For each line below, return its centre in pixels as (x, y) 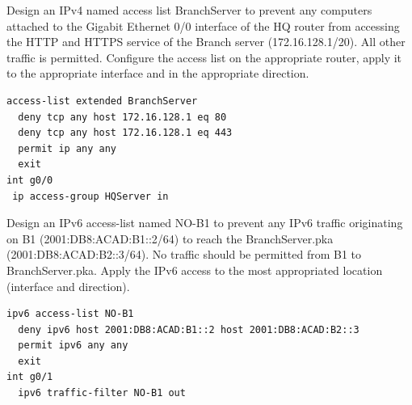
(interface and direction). (68, 286)
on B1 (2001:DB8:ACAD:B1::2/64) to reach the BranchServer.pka (170, 238)
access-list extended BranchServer (102, 101)
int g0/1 (30, 377)
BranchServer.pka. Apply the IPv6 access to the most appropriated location (195, 270)
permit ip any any (67, 148)
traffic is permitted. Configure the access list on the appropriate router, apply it (204, 57)
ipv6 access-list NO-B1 (70, 314)
